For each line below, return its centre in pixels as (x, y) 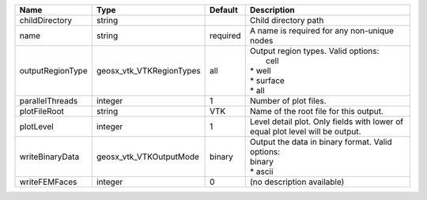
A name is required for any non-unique (322, 30)
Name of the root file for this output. (316, 111)
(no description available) (297, 182)
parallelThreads (49, 101)
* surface (267, 81)
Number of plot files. (288, 101)
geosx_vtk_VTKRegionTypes (148, 71)
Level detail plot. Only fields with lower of (326, 121)
